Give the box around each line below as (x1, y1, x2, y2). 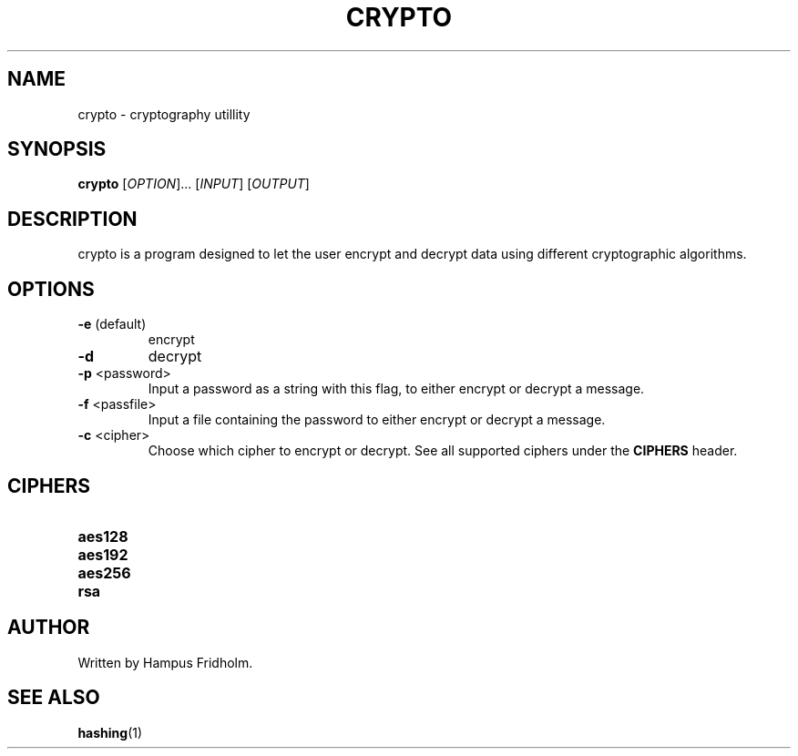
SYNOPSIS (7, 138, 107, 161)
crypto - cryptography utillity (77, 106, 251, 122)
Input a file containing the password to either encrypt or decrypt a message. (148, 412, 606, 428)
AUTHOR (7, 616, 90, 639)
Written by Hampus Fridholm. (77, 654, 253, 670)
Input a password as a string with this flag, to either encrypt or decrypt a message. (148, 381, 645, 397)
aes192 (77, 545, 128, 564)
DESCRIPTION (7, 207, 138, 230)
